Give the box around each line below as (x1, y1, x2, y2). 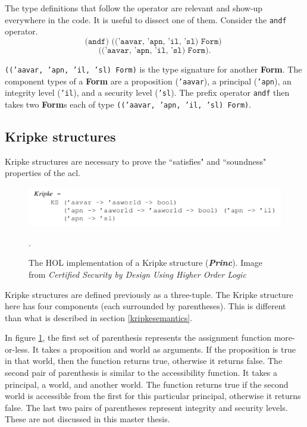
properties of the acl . (5, 167, 80, 179)
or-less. (5, 343, 30, 355)
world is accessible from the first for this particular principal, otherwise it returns (5, 390, 301, 402)
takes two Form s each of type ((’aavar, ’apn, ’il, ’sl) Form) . (5, 98, 252, 110)
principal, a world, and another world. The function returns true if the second (5, 378, 289, 390)
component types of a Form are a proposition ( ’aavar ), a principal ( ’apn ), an (5, 74, 292, 87)
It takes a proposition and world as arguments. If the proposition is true (32, 343, 296, 355)
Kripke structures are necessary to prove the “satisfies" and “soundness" (5, 155, 267, 167)
